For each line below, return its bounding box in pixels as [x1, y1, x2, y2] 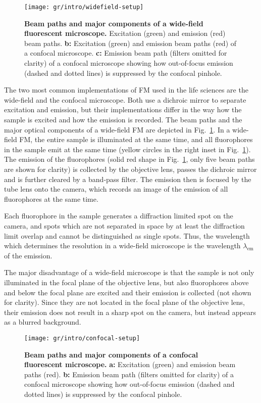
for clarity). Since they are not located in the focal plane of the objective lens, [4, 297, 245, 307]
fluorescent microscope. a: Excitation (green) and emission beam [24, 359, 236, 370]
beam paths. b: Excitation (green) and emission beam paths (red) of [24, 37, 237, 48]
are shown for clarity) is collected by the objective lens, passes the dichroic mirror [4, 163, 257, 174]
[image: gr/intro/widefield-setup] [24, 4, 144, 11]
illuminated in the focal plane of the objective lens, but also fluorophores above [4, 277, 249, 287]
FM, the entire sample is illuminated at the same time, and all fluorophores [19, 134, 253, 145]
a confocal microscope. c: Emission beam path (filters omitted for [24, 48, 227, 58]
